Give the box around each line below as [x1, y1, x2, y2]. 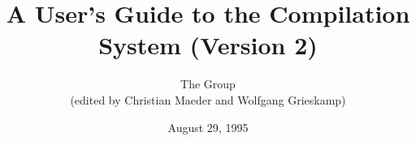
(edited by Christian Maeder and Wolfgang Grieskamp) [70, 91, 346, 108]
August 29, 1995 [167, 118, 249, 135]
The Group [180, 75, 236, 92]
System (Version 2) [98, 28, 318, 62]
